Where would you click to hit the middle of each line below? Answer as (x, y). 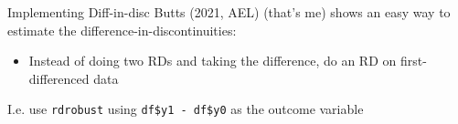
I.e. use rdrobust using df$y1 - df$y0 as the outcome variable (186, 109)
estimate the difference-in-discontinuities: (122, 30)
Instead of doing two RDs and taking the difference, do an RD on (213, 61)
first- (413, 61)
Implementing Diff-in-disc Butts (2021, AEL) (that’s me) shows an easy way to (229, 12)
